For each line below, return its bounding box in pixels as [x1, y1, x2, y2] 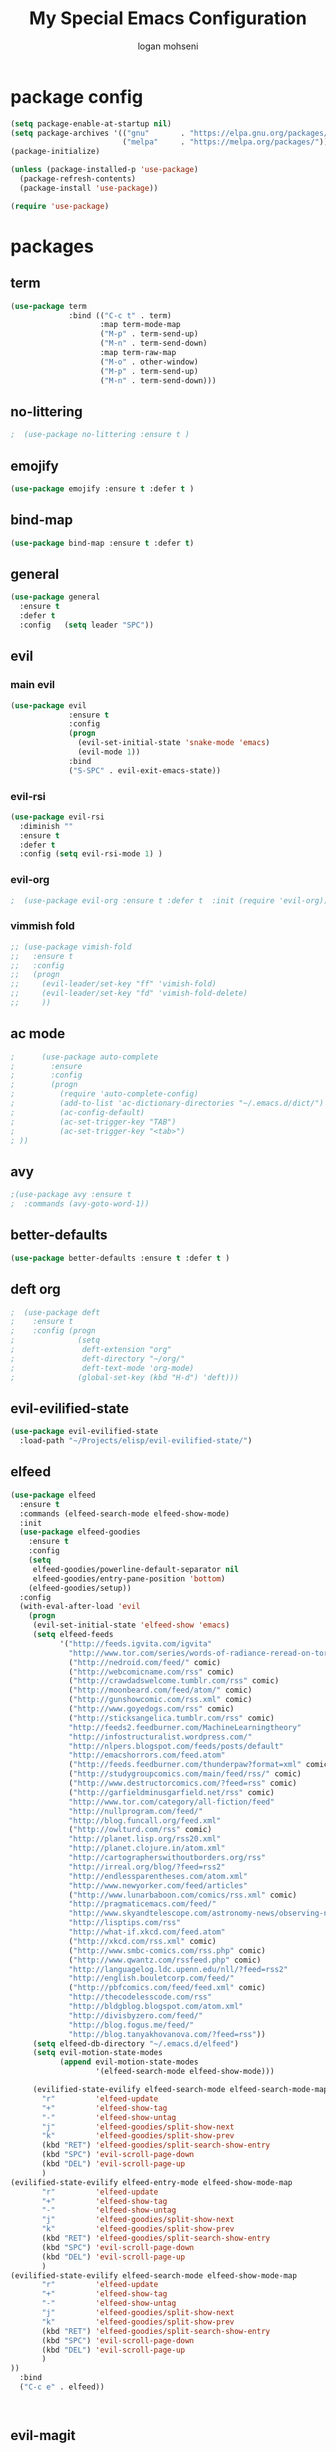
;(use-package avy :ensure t [10, 1190, 132, 1200]
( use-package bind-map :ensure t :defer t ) [10, 538, 195, 548]
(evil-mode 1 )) [77, 747, 141, 757]
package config [10, 85, 143, 108]
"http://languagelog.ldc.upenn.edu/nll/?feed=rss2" [68, 1964, 288, 1974]
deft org [10, 1281, 62, 1298]
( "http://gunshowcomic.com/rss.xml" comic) [68, 1695, 253, 1705]
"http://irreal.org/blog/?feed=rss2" [68, 1862, 226, 1872]
